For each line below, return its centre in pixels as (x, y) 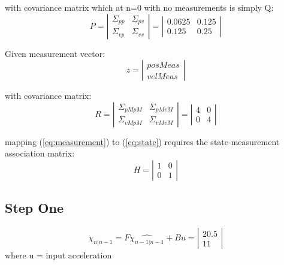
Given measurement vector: (55, 53)
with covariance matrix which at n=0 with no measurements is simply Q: (139, 7)
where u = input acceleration (58, 255)
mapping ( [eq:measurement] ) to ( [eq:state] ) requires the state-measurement (142, 141)
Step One (34, 208)
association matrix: (40, 153)
